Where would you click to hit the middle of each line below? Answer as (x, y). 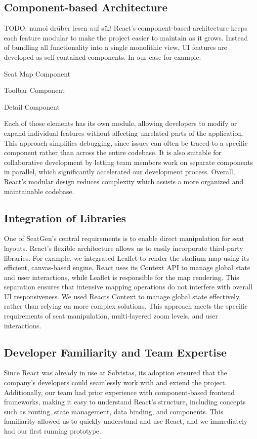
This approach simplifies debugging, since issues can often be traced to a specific (126, 142)
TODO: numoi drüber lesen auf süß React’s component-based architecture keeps (126, 28)
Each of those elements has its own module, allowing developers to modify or (121, 123)
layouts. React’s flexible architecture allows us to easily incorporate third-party (124, 248)
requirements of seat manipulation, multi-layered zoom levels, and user (111, 316)
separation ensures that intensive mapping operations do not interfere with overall (128, 287)
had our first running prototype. (53, 431)
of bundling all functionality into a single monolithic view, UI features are (116, 47)
